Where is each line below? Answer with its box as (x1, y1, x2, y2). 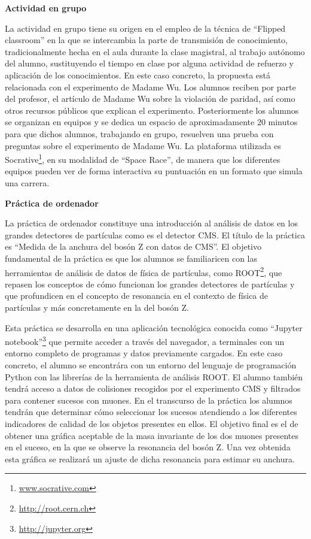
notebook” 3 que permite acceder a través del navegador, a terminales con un (5, 334, 285, 347)
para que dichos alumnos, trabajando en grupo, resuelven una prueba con (5, 127, 274, 140)
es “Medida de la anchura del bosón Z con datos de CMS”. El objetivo (5, 240, 262, 253)
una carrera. (5, 176, 50, 189)
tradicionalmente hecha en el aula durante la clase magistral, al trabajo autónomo (5, 45, 305, 57)
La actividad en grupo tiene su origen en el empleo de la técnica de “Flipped (5, 22, 286, 34)
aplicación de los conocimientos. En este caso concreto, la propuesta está (5, 68, 271, 81)
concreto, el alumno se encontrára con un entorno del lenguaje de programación (5, 359, 297, 371)
